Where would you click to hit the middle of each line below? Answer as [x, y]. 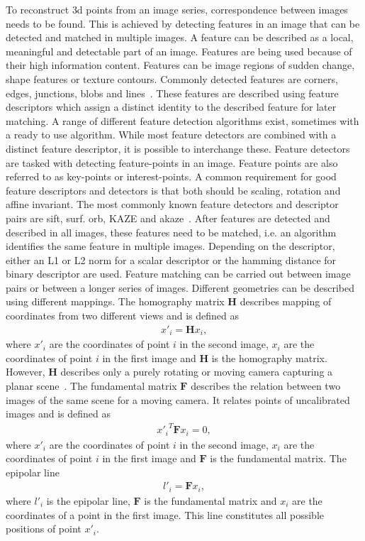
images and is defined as [58, 414]
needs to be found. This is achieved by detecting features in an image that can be [183, 23]
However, [26, 372]
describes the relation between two [266, 385]
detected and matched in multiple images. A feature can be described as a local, [180, 37]
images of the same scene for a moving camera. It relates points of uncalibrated [178, 399]
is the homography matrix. [269, 357]
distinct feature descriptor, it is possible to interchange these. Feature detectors [178, 148]
